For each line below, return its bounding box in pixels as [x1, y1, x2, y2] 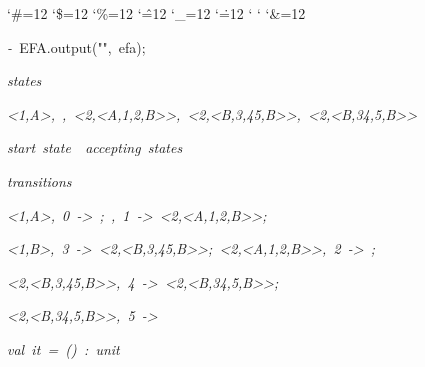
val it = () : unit [7, 338, 120, 359]
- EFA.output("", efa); [7, 36, 146, 57]
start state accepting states [7, 137, 183, 158]
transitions [7, 170, 72, 191]
